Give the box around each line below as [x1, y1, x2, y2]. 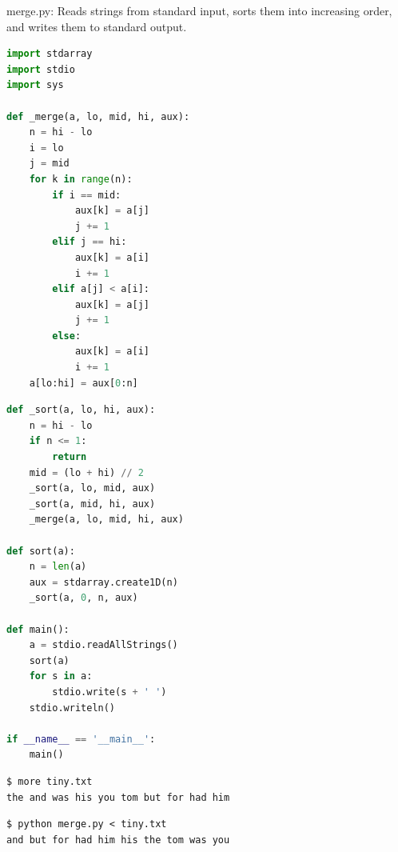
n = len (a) [29, 561, 87, 573]
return [52, 451, 87, 463]
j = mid [29, 158, 70, 170]
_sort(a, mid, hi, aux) [29, 498, 156, 510]
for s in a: [29, 670, 93, 682]
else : [52, 330, 82, 342]
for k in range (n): [29, 173, 133, 185]
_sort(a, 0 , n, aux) [29, 592, 138, 604]
